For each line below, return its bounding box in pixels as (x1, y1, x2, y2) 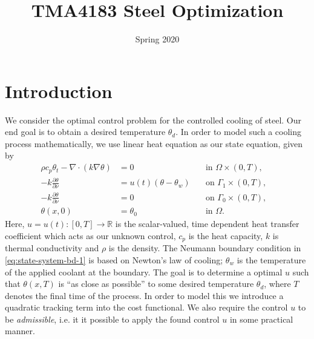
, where (264, 277, 291, 290)
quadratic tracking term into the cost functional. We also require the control (5, 301, 288, 314)
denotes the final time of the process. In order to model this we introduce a (5, 289, 284, 301)
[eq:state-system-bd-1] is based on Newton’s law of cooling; (5, 253, 223, 266)
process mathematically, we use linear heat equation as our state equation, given (5, 137, 303, 150)
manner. (5, 324, 35, 337)
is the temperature (237, 253, 306, 266)
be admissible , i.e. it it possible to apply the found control (5, 312, 220, 325)
